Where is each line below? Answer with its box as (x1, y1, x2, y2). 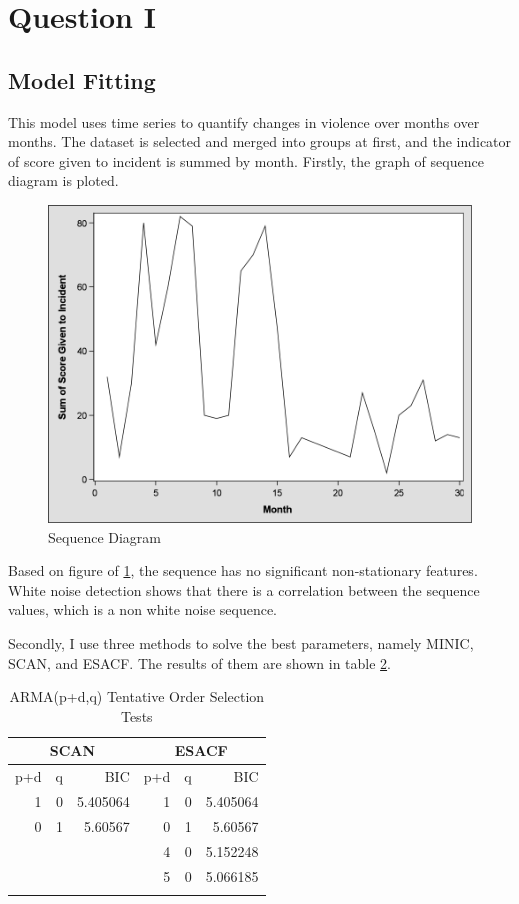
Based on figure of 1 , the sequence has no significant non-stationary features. (8, 560, 478, 581)
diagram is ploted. (8, 170, 119, 191)
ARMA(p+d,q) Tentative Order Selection (9, 686, 265, 707)
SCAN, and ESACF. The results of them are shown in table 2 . (8, 652, 391, 673)
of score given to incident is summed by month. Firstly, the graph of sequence (8, 150, 484, 171)
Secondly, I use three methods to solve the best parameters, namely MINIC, (8, 632, 474, 653)
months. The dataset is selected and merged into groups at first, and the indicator (8, 131, 512, 152)
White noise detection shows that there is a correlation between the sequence (8, 579, 480, 600)
